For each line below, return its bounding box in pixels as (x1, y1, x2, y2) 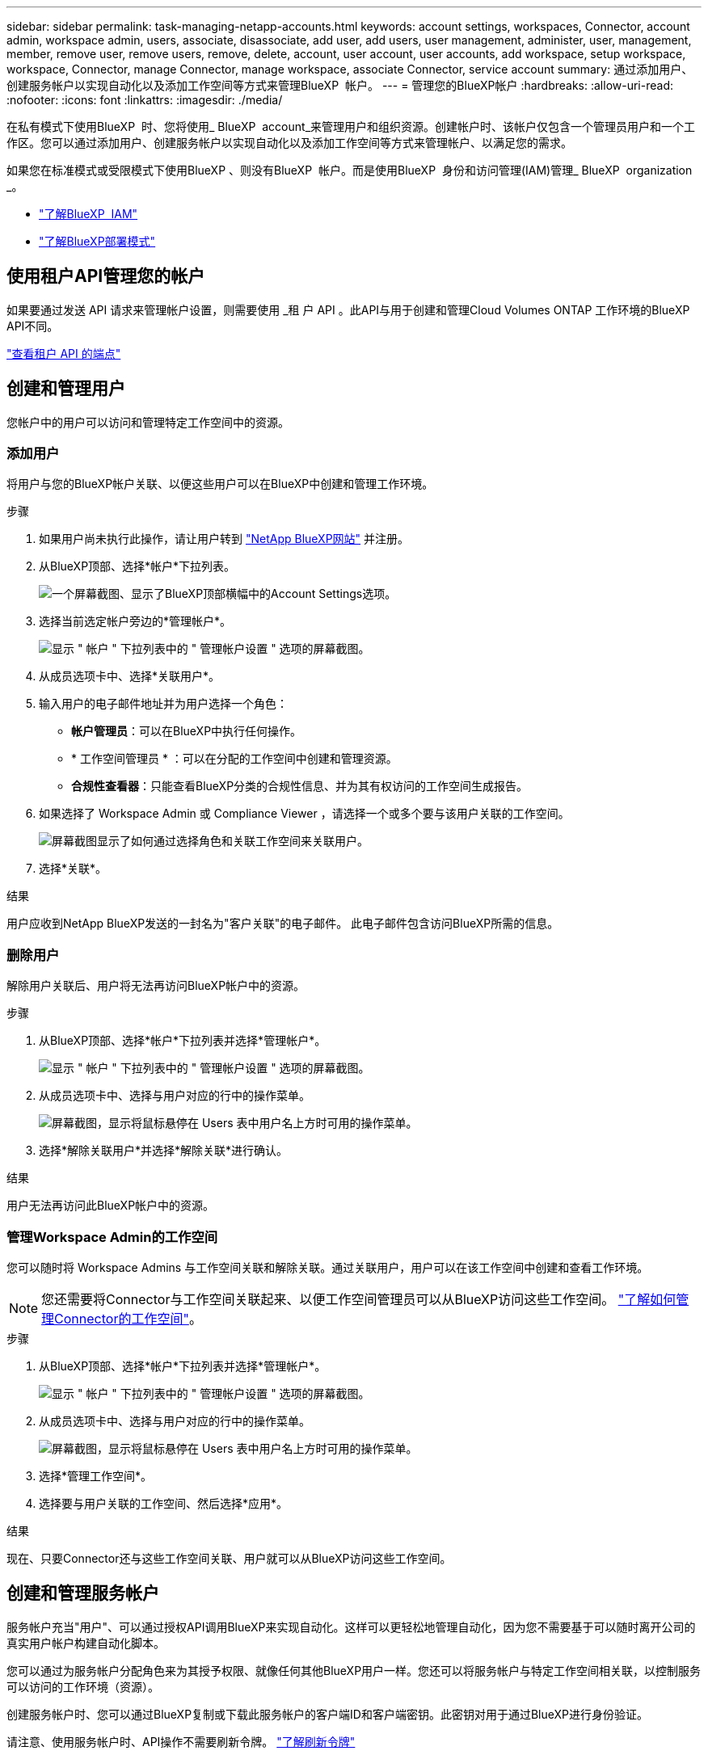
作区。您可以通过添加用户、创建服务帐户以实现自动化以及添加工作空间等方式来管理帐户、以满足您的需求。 (6, 136, 572, 149)
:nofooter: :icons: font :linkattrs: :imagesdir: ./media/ (6, 93, 283, 107)
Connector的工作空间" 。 (54, 1310, 202, 1327)
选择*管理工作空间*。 (39, 1468, 153, 1483)
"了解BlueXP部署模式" (39, 234, 156, 248)
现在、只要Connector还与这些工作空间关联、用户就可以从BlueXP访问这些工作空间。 (6, 1551, 452, 1565)
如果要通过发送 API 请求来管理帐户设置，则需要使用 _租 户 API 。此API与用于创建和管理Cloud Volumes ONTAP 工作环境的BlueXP (6, 302, 690, 317)
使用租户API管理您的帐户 (6, 266, 205, 287)
